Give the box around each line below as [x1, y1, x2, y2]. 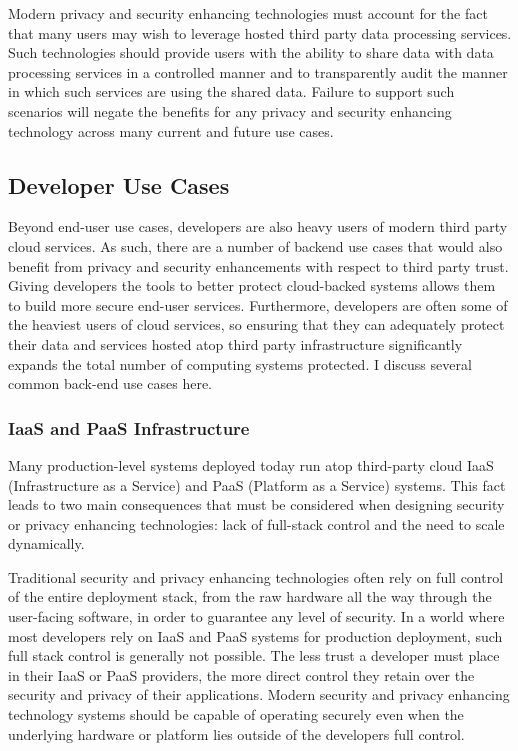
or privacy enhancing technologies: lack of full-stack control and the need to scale [8, 513, 505, 534]
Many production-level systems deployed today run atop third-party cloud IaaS [8, 454, 494, 475]
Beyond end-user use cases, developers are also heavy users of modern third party [8, 216, 508, 237]
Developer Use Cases [8, 169, 230, 200]
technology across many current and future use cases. [8, 120, 334, 141]
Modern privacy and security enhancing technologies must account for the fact [8, 3, 488, 23]
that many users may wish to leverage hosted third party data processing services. [8, 22, 512, 43]
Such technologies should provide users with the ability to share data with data [8, 42, 494, 63]
